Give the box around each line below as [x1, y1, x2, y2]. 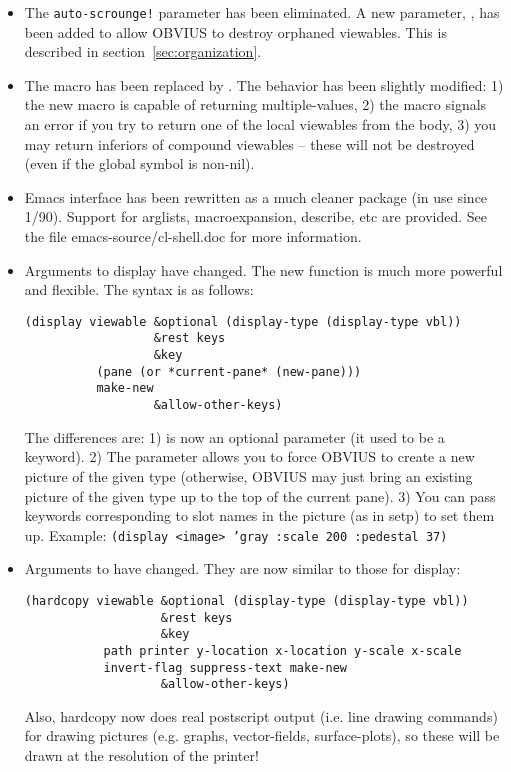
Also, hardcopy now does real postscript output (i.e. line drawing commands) [24, 705, 498, 726]
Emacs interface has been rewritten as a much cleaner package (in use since [24, 186, 488, 207]
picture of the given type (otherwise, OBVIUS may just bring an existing [24, 465, 473, 486]
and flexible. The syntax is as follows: [24, 279, 254, 300]
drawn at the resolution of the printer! [24, 745, 259, 766]
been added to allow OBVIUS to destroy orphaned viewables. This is [24, 21, 447, 42]
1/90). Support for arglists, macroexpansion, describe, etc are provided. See [24, 206, 488, 227]
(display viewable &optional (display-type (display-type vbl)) [24, 314, 462, 329]
